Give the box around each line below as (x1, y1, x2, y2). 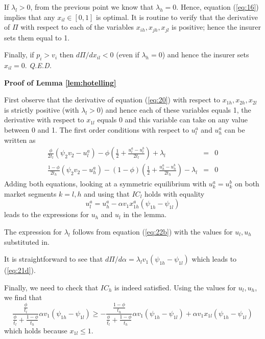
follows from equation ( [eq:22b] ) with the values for (73, 226, 233, 237)
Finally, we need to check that (4, 282, 99, 292)
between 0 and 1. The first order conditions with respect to (4, 124, 189, 135)
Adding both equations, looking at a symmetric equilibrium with (4, 178, 207, 189)
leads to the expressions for (4, 209, 89, 220)
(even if (116, 49, 139, 60)
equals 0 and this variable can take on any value (97, 114, 248, 125)
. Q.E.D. (25, 60, 52, 71)
